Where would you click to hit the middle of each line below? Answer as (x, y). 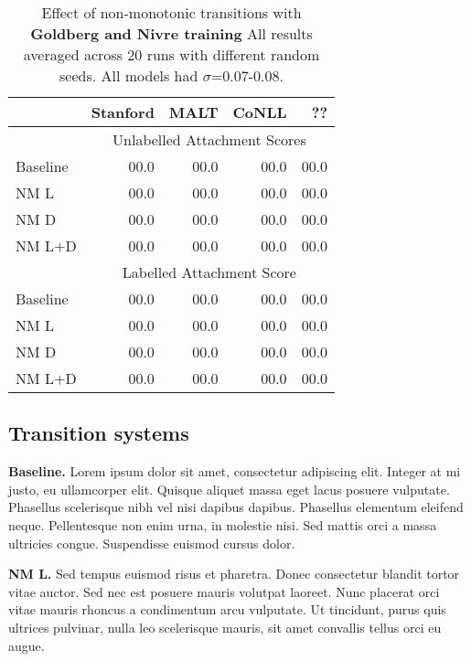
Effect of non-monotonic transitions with (171, 12)
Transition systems (99, 433)
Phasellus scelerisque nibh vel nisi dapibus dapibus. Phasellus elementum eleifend (236, 507)
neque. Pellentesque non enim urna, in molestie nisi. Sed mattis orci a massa (223, 524)
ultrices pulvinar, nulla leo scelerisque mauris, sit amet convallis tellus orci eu (225, 627)
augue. (27, 645)
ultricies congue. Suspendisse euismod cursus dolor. (152, 543)
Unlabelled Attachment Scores (209, 139)
